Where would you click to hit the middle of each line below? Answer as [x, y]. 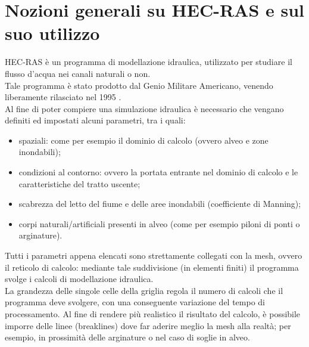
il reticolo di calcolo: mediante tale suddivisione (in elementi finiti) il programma [152, 267]
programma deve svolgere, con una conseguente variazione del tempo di [135, 302]
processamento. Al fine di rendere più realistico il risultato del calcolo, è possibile [153, 314]
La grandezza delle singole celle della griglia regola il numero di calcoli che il [144, 290]
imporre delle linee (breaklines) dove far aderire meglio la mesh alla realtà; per [148, 325]
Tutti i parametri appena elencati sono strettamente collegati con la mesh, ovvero [154, 255]
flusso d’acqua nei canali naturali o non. [78, 73]
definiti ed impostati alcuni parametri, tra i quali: [95, 120]
